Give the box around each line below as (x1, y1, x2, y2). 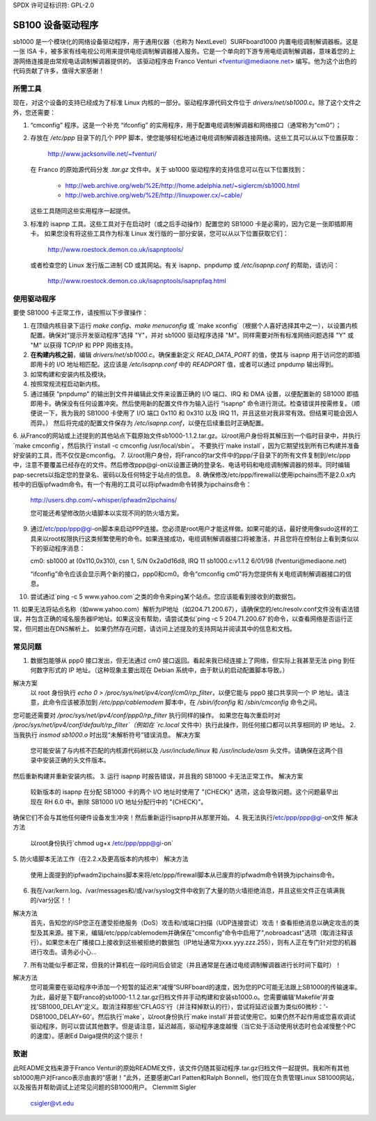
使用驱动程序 (13, 294, 56, 304)
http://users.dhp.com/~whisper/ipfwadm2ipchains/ (30, 496, 178, 504)
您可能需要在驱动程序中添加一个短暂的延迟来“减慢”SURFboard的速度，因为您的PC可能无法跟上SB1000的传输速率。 (30, 983, 361, 992)
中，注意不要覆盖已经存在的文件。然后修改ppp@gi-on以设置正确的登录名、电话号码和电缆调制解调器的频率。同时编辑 (13, 461, 351, 469)
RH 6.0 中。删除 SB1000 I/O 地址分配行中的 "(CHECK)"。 (44, 797, 207, 806)
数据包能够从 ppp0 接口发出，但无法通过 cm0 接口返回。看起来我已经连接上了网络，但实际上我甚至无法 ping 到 (30, 656, 350, 665)
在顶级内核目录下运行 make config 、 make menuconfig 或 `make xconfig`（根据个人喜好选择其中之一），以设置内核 (30, 321, 358, 330)
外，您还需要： (13, 108, 56, 116)
